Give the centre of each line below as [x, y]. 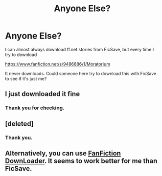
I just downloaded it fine [42, 94]
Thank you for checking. [35, 108]
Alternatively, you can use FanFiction [63, 153]
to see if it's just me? [26, 78]
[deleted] [20, 124]
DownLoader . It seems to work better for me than [81, 161]
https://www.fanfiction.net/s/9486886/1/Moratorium [58, 64]
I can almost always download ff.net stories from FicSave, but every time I [80, 49]
